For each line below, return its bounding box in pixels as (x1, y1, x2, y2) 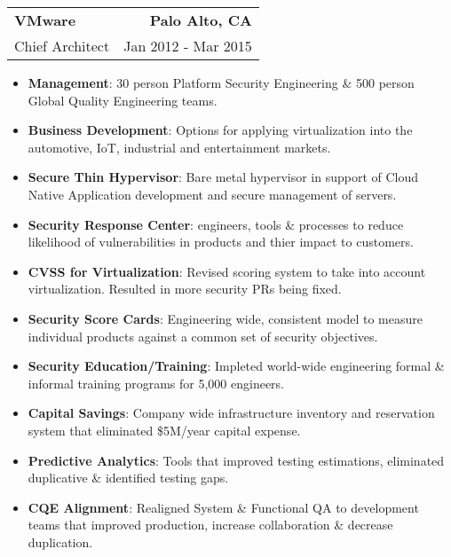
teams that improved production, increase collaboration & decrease (28, 515, 393, 534)
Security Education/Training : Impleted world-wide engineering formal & (28, 357, 445, 375)
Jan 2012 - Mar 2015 (123, 35, 252, 56)
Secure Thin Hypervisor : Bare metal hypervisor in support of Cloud (28, 168, 419, 186)
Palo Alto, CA (149, 10, 252, 30)
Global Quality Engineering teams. (28, 90, 218, 109)
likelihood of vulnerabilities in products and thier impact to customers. (28, 232, 414, 251)
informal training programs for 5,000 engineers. (28, 373, 284, 392)
